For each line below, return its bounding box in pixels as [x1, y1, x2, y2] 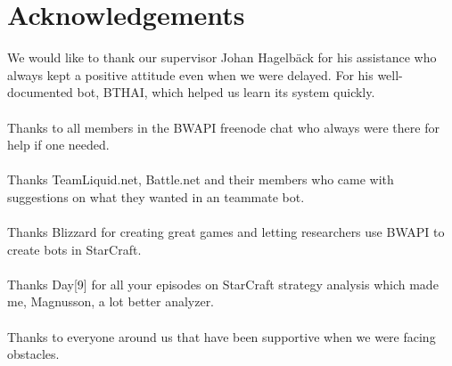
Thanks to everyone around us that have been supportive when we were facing [7, 327, 436, 346]
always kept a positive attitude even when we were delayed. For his [7, 65, 374, 84]
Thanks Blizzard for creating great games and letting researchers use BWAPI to [7, 223, 445, 241]
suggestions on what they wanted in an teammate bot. [7, 187, 305, 206]
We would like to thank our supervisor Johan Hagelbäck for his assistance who [7, 48, 437, 67]
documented [7, 83, 73, 102]
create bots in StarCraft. [7, 240, 142, 258]
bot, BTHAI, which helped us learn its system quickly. [77, 83, 375, 102]
